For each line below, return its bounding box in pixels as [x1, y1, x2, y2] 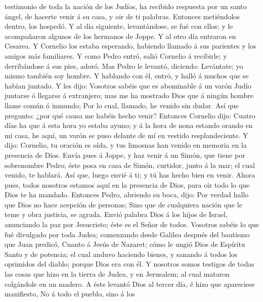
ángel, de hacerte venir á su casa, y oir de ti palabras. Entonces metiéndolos [5, 11, 240, 21]
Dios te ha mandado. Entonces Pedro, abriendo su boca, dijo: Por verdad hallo [5, 189, 249, 200]
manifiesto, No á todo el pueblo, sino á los [5, 288, 135, 299]
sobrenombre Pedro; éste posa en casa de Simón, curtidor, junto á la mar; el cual [5, 159, 255, 170]
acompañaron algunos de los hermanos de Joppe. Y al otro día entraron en [5, 30, 236, 41]
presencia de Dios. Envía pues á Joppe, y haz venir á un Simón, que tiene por [5, 149, 245, 160]
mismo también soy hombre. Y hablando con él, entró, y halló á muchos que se [5, 70, 249, 81]
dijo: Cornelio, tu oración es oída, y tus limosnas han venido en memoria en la [5, 140, 247, 150]
